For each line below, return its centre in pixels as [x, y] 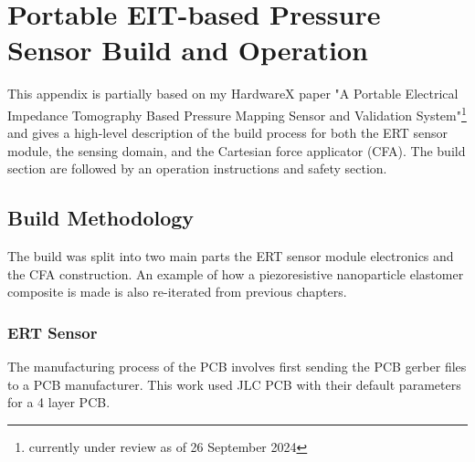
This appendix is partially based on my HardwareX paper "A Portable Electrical [233, 94]
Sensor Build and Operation [188, 50]
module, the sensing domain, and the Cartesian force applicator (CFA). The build [237, 150]
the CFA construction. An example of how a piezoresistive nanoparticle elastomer [236, 273]
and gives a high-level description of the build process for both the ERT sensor [228, 133]
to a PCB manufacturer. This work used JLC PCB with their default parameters [234, 384]
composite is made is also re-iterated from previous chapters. [177, 292]
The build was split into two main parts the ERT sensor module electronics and [231, 256]
